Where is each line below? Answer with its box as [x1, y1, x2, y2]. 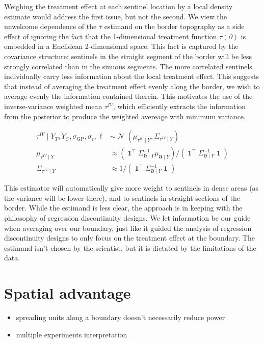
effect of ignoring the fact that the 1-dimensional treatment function [4, 31, 217, 41]
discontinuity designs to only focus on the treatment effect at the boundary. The [4, 232, 255, 243]
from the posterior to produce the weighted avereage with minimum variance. [4, 111, 246, 121]
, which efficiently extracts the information [113, 100, 246, 111]
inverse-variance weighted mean [4, 100, 102, 111]
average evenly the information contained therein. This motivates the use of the [4, 91, 253, 101]
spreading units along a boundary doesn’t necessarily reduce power [16, 312, 225, 323]
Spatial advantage [4, 282, 131, 303]
